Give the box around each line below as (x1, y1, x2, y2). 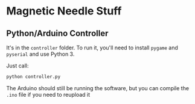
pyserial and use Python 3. (6, 50, 75, 58)
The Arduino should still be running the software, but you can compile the (6, 84, 189, 91)
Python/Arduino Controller (6, 28, 109, 38)
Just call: (6, 62, 29, 69)
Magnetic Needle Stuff (6, 4, 122, 18)
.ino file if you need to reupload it (6, 91, 91, 98)
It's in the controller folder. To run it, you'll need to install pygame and (6, 44, 178, 51)
